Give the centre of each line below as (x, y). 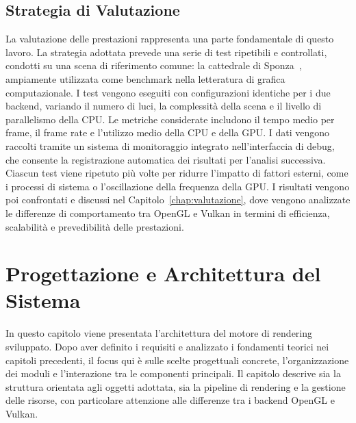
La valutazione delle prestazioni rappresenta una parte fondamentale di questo (170, 39)
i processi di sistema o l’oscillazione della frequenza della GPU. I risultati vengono (178, 186)
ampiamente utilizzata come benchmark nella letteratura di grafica (145, 78)
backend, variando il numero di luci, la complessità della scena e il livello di (164, 106)
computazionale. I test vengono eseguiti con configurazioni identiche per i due (168, 92)
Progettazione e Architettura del (163, 273)
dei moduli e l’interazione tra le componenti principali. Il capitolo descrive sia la (173, 373)
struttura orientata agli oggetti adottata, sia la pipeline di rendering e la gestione (176, 386)
